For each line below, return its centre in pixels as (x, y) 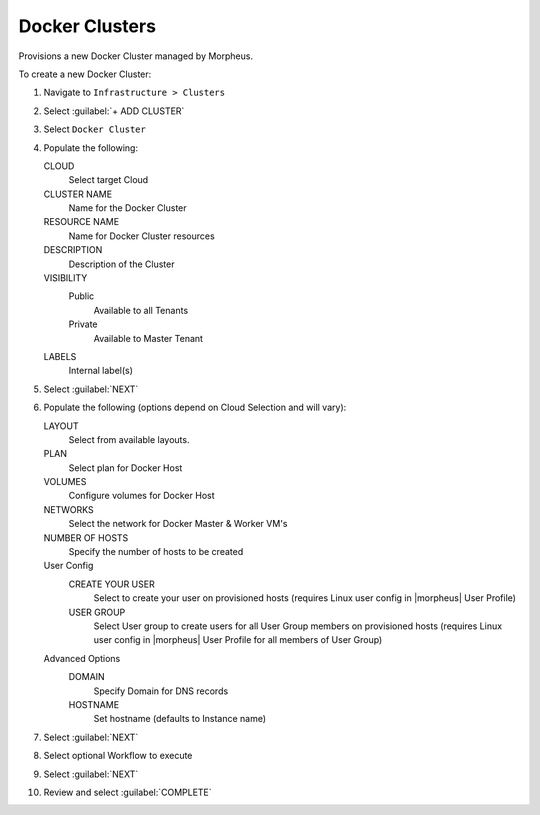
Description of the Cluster (121, 264)
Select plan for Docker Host (125, 467)
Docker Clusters (87, 26)
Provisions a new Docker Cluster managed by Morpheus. (136, 56)
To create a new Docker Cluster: (85, 74)
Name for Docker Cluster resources (141, 236)
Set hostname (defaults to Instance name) (180, 719)
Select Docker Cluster (95, 129)
